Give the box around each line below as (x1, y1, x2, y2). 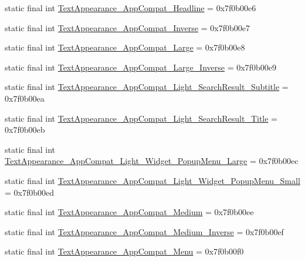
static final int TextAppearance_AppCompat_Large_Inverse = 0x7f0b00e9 (5, 61, 276, 73)
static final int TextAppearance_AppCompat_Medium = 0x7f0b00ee (5, 206, 254, 218)
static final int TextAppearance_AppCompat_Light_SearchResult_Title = (5, 112, 278, 124)
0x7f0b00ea (5, 92, 45, 104)
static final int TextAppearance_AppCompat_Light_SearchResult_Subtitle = (5, 81, 289, 93)
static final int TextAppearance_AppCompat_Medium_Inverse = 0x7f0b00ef (5, 225, 284, 237)
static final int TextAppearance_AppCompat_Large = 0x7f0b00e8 (5, 41, 245, 53)
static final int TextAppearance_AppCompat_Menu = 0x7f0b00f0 (5, 245, 244, 257)
